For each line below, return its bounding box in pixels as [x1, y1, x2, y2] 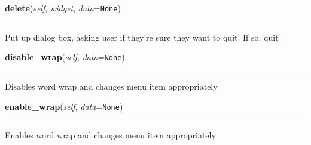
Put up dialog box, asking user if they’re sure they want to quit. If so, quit [5, 30, 279, 43]
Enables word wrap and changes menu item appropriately [5, 129, 216, 141]
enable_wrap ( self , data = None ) [5, 100, 123, 112]
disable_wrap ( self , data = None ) [5, 51, 125, 63]
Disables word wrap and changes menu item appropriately [5, 79, 218, 92]
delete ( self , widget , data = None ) [5, 2, 121, 14]
